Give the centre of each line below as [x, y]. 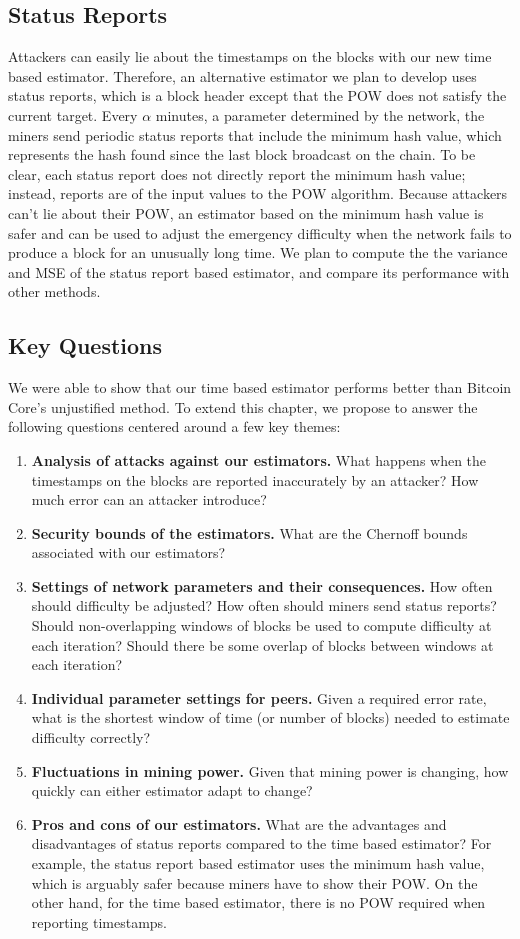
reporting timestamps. [99, 921]
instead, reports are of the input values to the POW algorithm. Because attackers [258, 193]
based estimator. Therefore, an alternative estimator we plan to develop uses [242, 75]
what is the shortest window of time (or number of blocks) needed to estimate [270, 717]
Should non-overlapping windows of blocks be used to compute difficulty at [261, 625]
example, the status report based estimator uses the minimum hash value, [258, 863]
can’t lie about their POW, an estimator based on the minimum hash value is [246, 212]
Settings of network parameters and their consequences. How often [262, 585]
